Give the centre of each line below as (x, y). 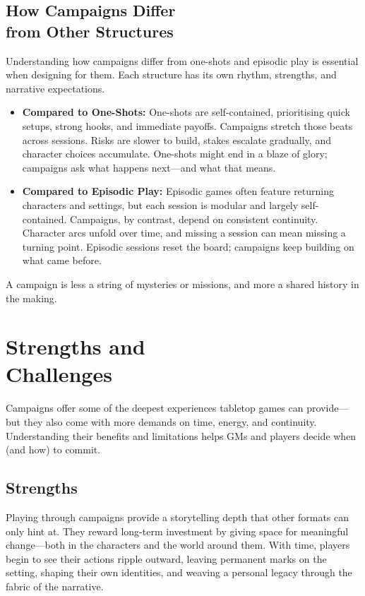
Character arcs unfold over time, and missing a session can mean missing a (184, 233)
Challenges (59, 374)
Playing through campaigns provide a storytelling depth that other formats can (178, 517)
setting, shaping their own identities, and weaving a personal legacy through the (179, 572)
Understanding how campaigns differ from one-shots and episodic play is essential (182, 60)
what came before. (62, 260)
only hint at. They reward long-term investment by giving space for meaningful (177, 531)
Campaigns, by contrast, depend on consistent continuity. (194, 219)
